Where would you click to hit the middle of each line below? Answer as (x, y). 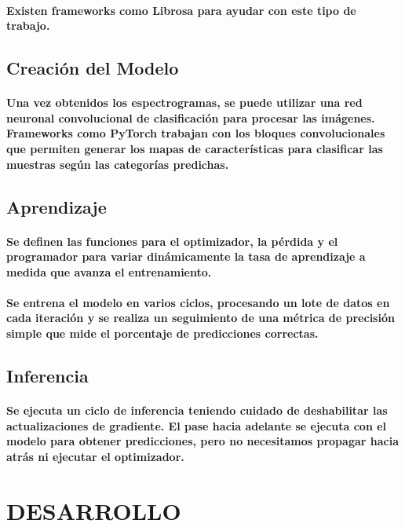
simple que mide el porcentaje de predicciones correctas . (162, 333)
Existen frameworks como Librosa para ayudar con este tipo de (181, 10)
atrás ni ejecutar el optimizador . (95, 456)
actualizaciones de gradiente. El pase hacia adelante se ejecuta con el (197, 425)
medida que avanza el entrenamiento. (109, 271)
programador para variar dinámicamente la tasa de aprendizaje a (186, 256)
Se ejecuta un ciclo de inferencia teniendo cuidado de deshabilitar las (197, 410)
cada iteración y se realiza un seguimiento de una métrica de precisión (201, 318)
